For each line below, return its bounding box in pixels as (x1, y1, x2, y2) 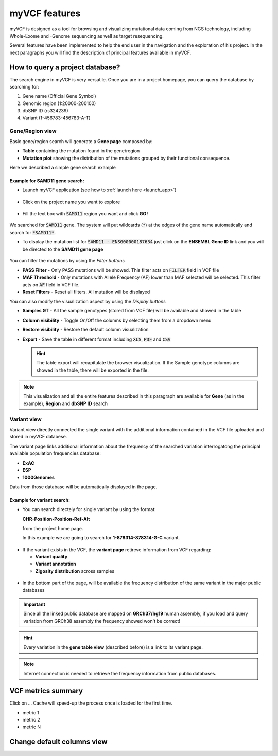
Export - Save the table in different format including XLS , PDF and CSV (22, 336, 171, 342)
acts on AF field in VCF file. (22, 282, 80, 288)
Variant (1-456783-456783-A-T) (22, 115, 91, 121)
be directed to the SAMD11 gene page (22, 246, 103, 252)
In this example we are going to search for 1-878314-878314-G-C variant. (22, 535, 180, 541)
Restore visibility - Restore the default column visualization (22, 327, 149, 333)
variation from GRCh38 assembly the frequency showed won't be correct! (23, 618, 180, 624)
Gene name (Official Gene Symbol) (22, 93, 96, 99)
